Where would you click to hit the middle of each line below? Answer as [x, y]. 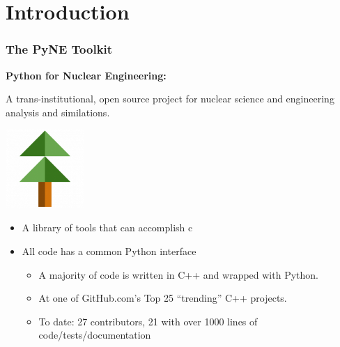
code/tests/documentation [95, 335]
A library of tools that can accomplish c [107, 228]
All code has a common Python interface [109, 250]
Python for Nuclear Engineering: [86, 75]
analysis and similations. [58, 112]
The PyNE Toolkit [59, 49]
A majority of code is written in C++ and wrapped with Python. [178, 274]
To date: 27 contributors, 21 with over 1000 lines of [148, 321]
